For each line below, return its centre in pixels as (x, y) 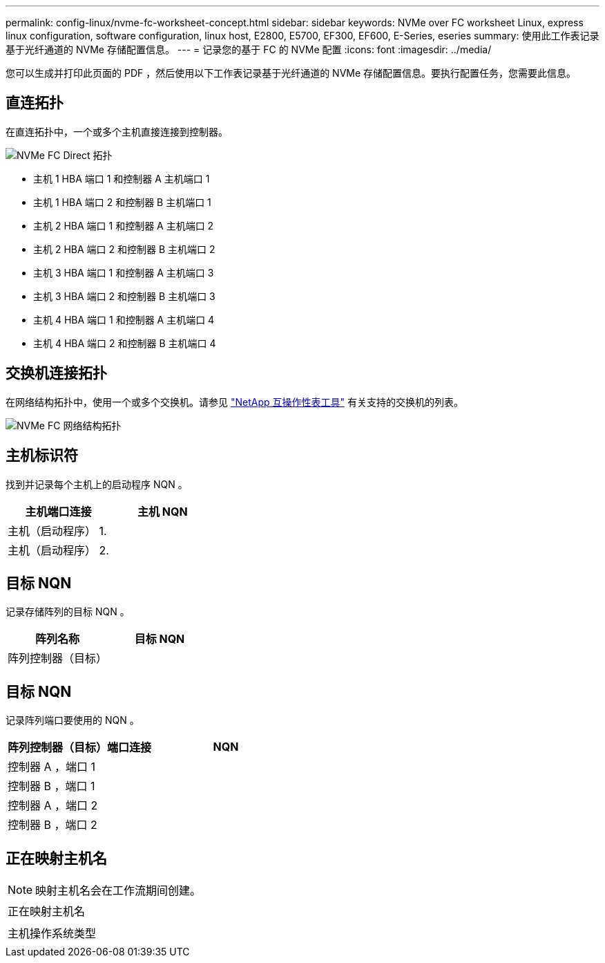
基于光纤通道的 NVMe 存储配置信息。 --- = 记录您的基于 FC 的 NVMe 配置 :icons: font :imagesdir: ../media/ (249, 49)
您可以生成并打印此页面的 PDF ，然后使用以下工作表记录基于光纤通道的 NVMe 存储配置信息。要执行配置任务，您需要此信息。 (291, 73)
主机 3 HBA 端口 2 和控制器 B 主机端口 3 (124, 296)
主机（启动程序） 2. (58, 550)
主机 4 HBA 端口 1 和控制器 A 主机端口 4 (124, 319)
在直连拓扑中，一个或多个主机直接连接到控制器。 (117, 131)
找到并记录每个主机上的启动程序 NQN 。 (97, 484)
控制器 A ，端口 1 (52, 767)
